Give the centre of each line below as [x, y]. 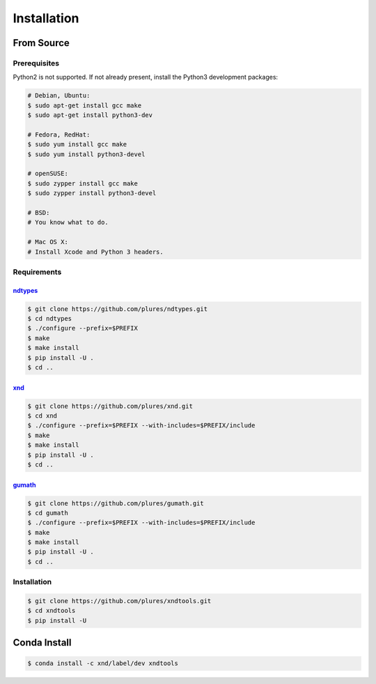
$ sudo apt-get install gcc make [85, 105]
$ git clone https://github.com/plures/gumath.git [116, 503]
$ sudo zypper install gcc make [83, 183]
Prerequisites [36, 63]
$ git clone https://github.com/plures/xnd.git [110, 406]
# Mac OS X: [48, 242]
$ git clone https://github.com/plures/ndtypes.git [118, 309]
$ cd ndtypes [50, 319]
